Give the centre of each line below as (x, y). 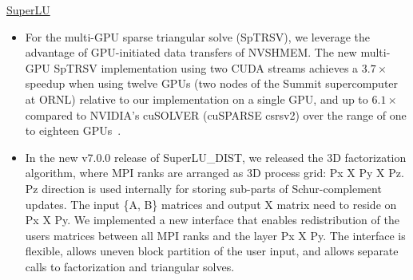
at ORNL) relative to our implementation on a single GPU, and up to (197, 99)
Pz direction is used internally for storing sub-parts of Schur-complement (203, 188)
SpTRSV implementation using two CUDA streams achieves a (206, 67)
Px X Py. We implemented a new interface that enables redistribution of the (212, 220)
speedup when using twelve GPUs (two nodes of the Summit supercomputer (212, 83)
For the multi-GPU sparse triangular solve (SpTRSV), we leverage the (198, 36)
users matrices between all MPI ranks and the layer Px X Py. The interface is (215, 235)
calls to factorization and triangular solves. (130, 266)
